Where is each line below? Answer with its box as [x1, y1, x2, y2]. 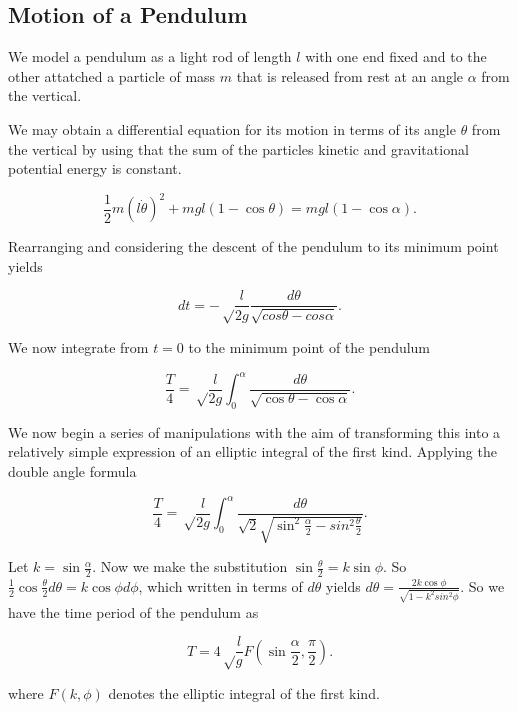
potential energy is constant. [8, 158, 182, 179]
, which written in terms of [138, 575, 303, 596]
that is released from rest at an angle [236, 65, 463, 86]
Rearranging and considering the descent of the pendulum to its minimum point [8, 236, 499, 257]
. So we [460, 575, 505, 596]
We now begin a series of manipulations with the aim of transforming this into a [8, 421, 501, 442]
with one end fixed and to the [305, 46, 487, 67]
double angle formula [8, 461, 137, 481]
